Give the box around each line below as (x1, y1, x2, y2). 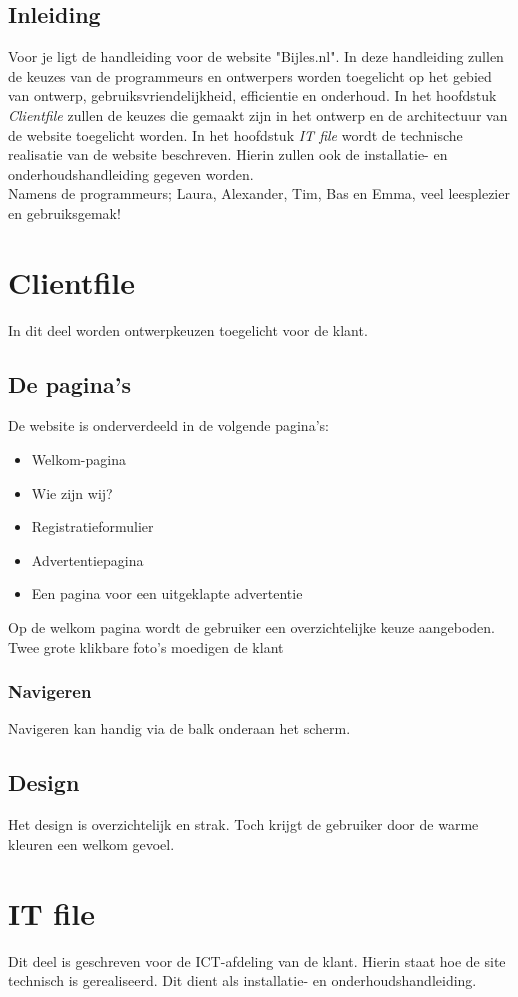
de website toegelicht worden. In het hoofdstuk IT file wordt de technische (8, 124, 463, 145)
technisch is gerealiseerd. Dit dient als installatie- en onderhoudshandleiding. (8, 970, 477, 991)
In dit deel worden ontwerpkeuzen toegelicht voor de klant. (8, 319, 368, 340)
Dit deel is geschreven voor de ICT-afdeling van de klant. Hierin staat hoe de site (8, 950, 506, 971)
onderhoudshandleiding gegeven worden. (8, 163, 254, 184)
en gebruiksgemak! (8, 202, 121, 223)
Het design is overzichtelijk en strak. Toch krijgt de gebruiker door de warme (8, 814, 479, 835)
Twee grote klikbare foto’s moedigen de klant (8, 636, 284, 657)
